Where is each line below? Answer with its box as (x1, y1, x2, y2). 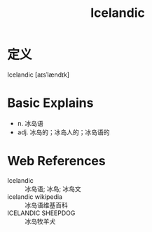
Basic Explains (7, 95, 94, 111)
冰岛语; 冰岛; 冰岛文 (25, 184, 82, 193)
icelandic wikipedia (7, 192, 63, 201)
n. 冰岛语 (17, 119, 44, 127)
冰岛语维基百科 (25, 200, 68, 209)
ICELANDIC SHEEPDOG (7, 209, 76, 217)
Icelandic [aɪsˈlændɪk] (7, 70, 70, 79)
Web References (7, 153, 106, 169)
